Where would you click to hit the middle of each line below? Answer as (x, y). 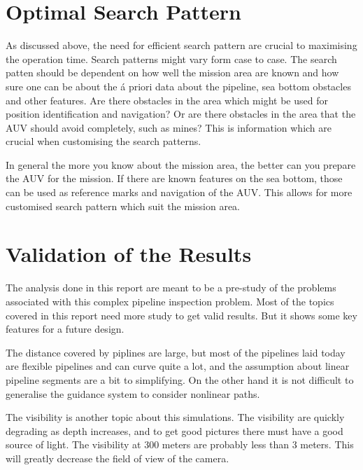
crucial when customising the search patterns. (104, 141)
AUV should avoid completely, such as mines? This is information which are (169, 127)
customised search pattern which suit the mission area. (123, 206)
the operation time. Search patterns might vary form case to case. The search (171, 58)
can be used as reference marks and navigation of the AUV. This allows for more (179, 192)
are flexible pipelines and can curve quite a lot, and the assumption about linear (178, 366)
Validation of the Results (129, 254)
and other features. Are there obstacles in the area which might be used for (167, 100)
